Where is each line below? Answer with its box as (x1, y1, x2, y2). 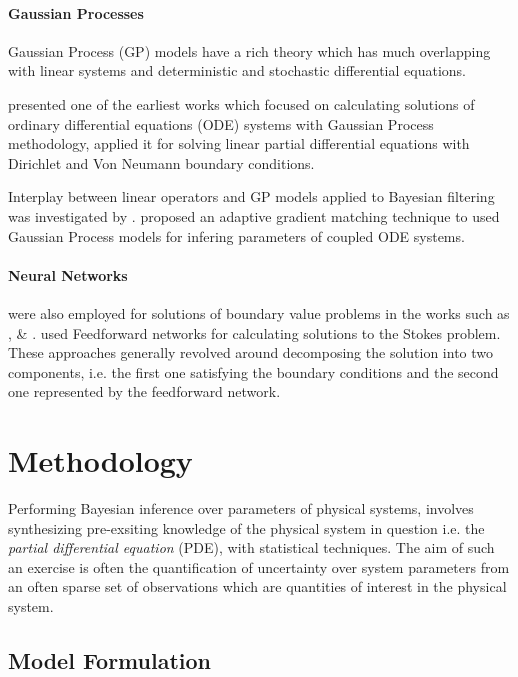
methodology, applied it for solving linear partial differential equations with (8, 133, 470, 154)
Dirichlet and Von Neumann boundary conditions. (8, 152, 315, 173)
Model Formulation (8, 644, 212, 675)
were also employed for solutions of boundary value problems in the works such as (8, 302, 510, 323)
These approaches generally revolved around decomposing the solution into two (8, 342, 494, 363)
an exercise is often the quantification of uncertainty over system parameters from (8, 556, 510, 577)
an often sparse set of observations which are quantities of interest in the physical (8, 576, 507, 597)
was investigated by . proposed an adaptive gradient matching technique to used (8, 205, 500, 226)
